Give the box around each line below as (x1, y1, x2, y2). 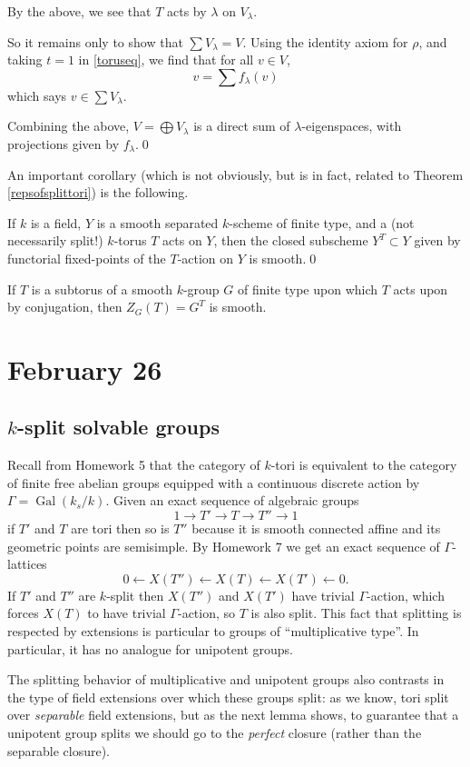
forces (7, 603, 39, 623)
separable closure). (7, 741, 111, 760)
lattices (7, 554, 47, 573)
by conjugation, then (7, 297, 122, 316)
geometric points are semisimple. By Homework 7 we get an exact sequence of (7, 536, 440, 555)
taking (7, 50, 43, 69)
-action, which (367, 585, 445, 604)
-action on (177, 248, 234, 267)
